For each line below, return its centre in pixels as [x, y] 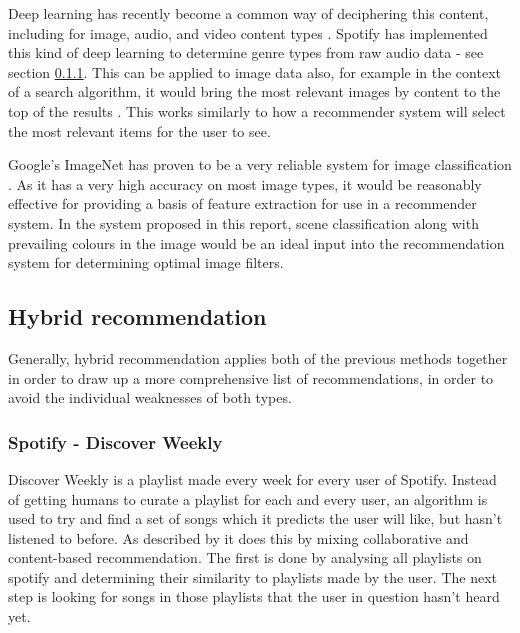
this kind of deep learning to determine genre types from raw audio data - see [246, 52]
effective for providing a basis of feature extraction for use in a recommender [242, 203]
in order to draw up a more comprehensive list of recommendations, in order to [251, 377]
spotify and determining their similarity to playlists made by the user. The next [253, 576]
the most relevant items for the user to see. [139, 130]
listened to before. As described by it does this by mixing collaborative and [238, 537]
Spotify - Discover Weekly [115, 441]
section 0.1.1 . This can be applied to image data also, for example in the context [254, 71]
